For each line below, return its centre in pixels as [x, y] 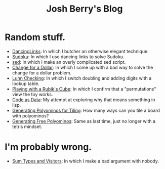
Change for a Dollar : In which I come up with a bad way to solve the [82, 67]
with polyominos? [30, 116]
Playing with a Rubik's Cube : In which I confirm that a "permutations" [84, 89]
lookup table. [26, 83]
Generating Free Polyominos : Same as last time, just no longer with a [84, 121]
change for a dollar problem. [42, 73]
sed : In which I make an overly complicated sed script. [69, 62]
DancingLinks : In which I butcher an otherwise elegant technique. [80, 51]
